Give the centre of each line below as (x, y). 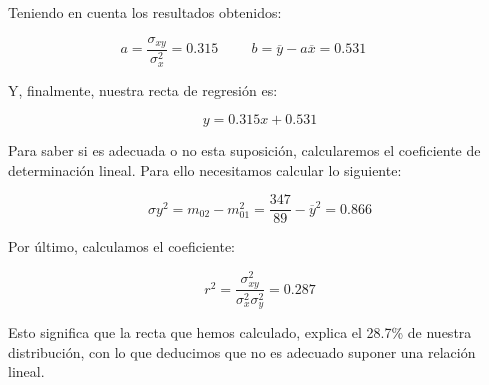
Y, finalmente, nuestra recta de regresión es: (143, 89)
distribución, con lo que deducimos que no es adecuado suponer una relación (242, 351)
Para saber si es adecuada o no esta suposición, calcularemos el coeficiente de (244, 150)
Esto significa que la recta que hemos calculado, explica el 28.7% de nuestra (240, 331)
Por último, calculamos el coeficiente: (122, 246)
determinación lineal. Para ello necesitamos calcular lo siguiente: (205, 169)
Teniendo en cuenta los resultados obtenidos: (145, 12)
